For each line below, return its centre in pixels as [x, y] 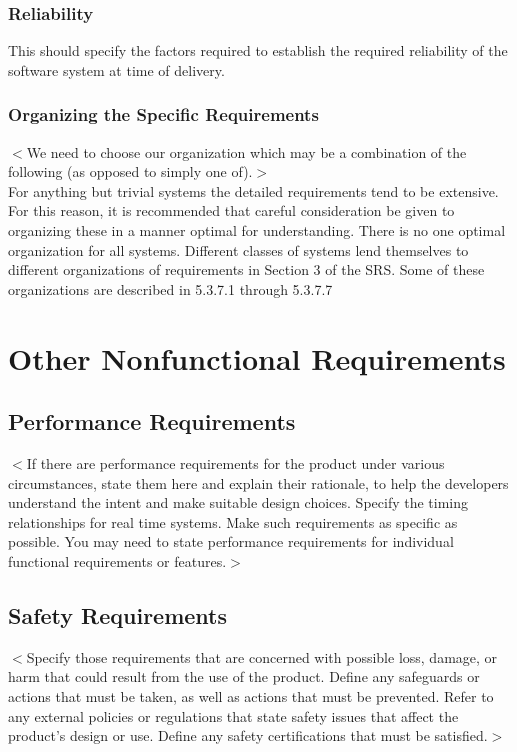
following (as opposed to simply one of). [130, 171]
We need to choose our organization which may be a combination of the [246, 151]
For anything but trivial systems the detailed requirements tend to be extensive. [253, 190]
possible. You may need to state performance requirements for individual [231, 541]
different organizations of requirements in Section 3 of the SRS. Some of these [246, 269]
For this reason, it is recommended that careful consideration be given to [231, 210]
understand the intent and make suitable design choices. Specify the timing [238, 502]
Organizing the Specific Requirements [163, 114]
